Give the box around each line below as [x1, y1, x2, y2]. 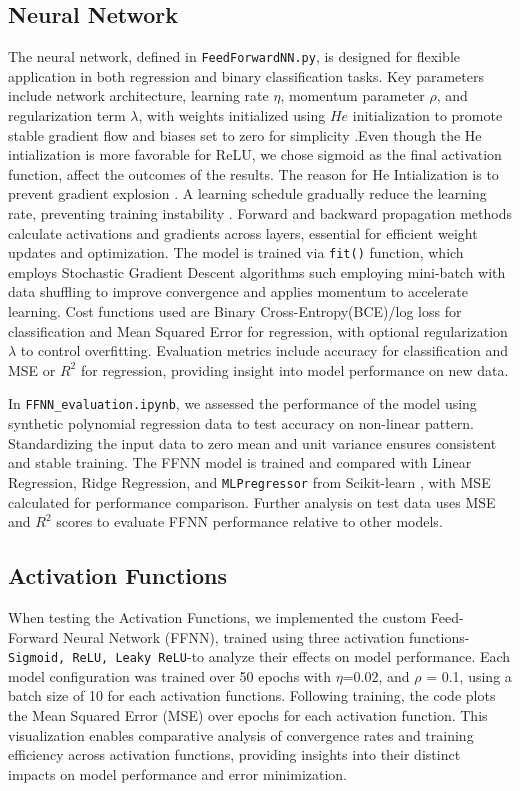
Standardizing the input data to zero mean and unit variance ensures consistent [8, 432, 497, 453]
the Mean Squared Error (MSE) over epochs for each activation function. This [8, 704, 488, 725]
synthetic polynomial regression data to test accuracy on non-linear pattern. [8, 413, 475, 434]
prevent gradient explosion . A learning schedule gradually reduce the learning [8, 183, 487, 204]
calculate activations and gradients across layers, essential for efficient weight [8, 222, 478, 243]
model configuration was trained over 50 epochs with [8, 665, 332, 686]
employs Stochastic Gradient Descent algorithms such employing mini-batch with [8, 261, 506, 282]
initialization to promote [352, 105, 503, 126]
